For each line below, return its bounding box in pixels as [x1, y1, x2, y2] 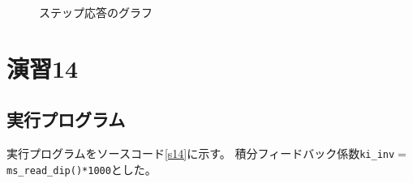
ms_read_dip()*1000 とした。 [6, 160, 157, 177]
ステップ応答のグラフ [39, 4, 153, 20]
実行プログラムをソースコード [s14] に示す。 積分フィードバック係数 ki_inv [6, 145, 395, 162]
